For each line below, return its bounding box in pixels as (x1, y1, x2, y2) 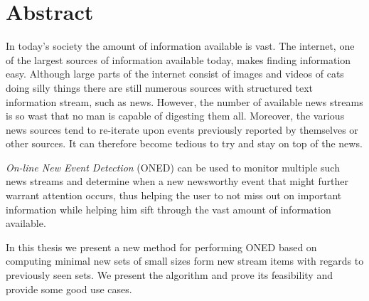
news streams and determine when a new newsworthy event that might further (6, 174, 348, 189)
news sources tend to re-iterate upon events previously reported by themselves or (6, 122, 358, 137)
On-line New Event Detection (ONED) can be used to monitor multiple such (6, 159, 340, 174)
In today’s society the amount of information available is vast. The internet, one (6, 38, 355, 53)
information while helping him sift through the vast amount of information (6, 201, 331, 216)
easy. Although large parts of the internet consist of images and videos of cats (6, 66, 344, 81)
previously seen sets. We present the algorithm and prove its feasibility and (6, 268, 333, 282)
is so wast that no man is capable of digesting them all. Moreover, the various (6, 108, 345, 123)
